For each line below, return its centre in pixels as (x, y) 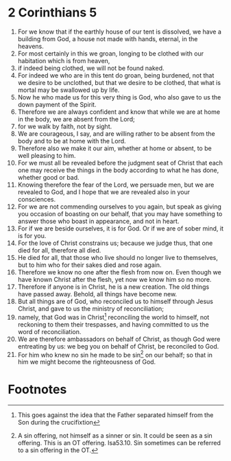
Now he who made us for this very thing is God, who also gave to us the (119, 97)
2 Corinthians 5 (52, 13)
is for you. (32, 235)
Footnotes (37, 390)
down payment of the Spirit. (57, 104)
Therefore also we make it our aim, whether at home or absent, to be (114, 148)
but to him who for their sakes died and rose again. (89, 265)
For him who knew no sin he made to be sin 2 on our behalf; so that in (115, 354)
